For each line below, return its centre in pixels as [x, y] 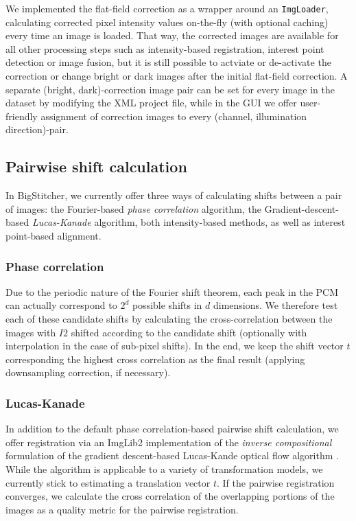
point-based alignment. [54, 235]
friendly [22, 116]
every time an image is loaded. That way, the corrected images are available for [172, 35]
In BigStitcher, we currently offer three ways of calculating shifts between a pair [174, 195]
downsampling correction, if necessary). [88, 372]
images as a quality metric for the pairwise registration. [122, 509]
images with [31, 332]
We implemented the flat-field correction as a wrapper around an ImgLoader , [167, 8]
